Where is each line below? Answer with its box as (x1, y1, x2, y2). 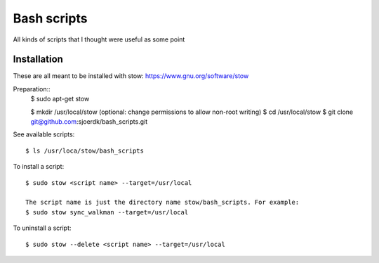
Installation (13, 53, 63, 65)
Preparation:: (13, 84, 51, 93)
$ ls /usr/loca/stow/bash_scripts (25, 146, 144, 155)
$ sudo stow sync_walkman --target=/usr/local (25, 208, 189, 216)
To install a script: (13, 162, 65, 171)
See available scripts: (13, 130, 75, 139)
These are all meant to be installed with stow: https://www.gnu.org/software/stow (13, 72, 249, 80)
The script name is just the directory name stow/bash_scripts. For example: (25, 198, 300, 207)
